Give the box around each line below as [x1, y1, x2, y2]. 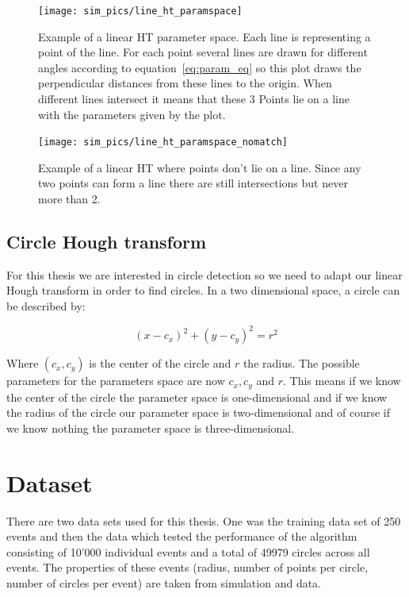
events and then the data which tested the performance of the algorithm [6, 528, 357, 545]
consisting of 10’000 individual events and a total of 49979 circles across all [6, 543, 370, 560]
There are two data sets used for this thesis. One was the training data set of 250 [6, 512, 401, 529]
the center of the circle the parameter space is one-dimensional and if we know [6, 388, 388, 405]
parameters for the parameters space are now [6, 372, 225, 389]
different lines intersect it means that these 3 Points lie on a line [38, 91, 350, 107]
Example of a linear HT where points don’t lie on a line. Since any [38, 159, 361, 175]
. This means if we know [283, 372, 401, 389]
